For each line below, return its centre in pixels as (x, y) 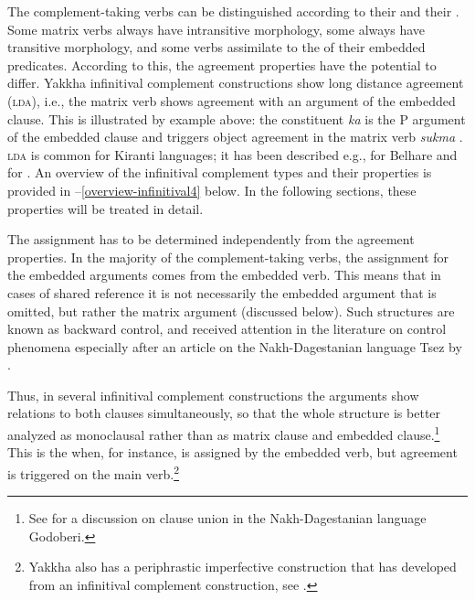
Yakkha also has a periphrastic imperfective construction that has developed (243, 567)
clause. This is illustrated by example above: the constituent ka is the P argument (237, 118)
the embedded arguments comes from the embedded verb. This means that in (224, 275)
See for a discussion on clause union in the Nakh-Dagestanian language (227, 518)
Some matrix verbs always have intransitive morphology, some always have (216, 29)
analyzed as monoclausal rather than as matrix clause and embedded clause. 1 (224, 433)
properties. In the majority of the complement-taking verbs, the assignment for (228, 257)
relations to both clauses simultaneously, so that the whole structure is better (224, 413)
